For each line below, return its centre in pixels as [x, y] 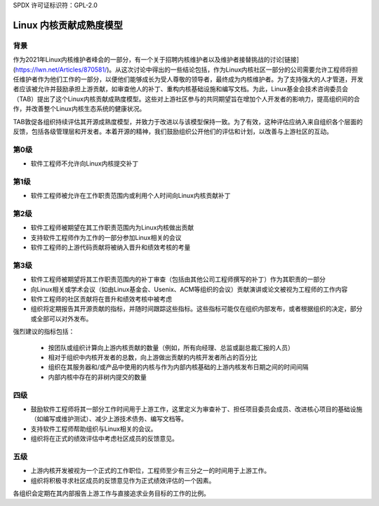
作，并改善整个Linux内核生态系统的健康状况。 [79, 109]
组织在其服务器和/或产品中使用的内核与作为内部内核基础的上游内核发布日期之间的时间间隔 [178, 367]
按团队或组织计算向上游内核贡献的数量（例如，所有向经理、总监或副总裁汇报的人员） [171, 347]
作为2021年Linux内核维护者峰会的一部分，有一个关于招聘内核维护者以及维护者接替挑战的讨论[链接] [156, 60]
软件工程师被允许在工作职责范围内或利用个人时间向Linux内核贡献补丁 [131, 196]
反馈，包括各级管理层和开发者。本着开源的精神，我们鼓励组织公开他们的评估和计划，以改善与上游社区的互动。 [173, 131]
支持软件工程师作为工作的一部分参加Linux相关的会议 [106, 237]
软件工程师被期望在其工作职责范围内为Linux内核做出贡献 [112, 227]
